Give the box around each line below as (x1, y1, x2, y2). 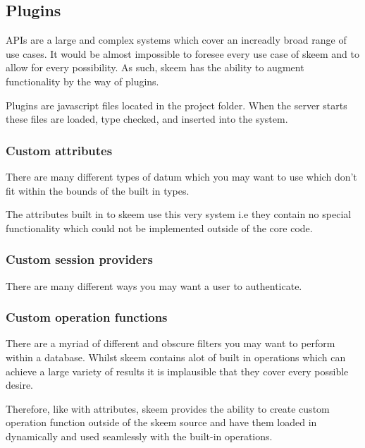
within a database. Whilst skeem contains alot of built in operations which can (6, 349, 346, 364)
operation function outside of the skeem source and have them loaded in (6, 415, 317, 430)
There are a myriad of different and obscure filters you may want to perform (6, 336, 335, 351)
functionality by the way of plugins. (6, 73, 159, 88)
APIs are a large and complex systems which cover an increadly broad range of (6, 32, 347, 47)
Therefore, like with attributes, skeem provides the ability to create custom (6, 401, 330, 416)
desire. (6, 377, 34, 392)
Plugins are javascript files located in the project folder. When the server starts (6, 97, 347, 112)
